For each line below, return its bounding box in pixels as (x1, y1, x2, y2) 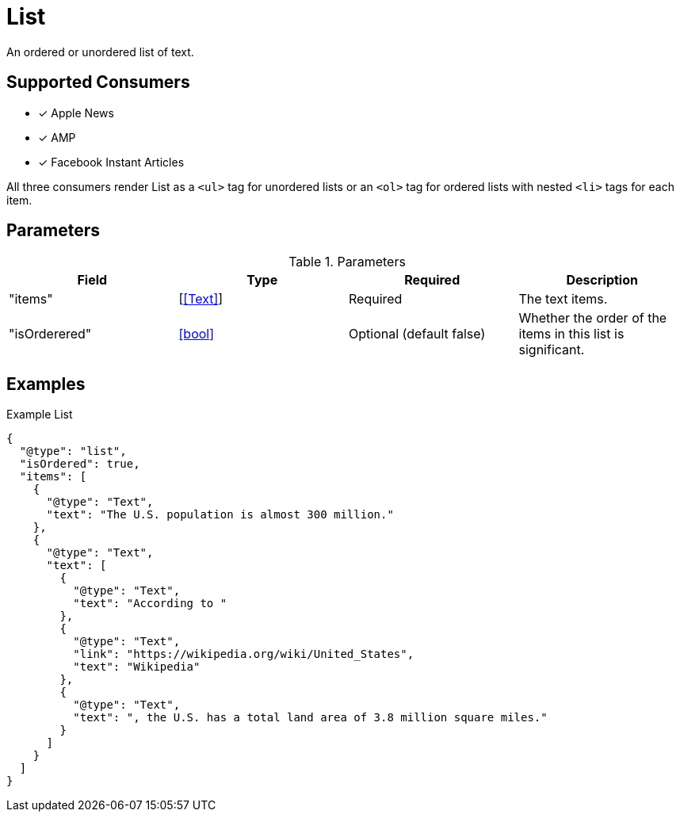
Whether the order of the (518, 310, 667, 327)
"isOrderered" (9, 326, 92, 342)
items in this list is (518, 326, 625, 342)
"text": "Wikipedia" (73, 660, 201, 674)
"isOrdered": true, (19, 457, 140, 471)
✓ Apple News (38, 105, 114, 120)
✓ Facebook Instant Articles (38, 155, 185, 169)
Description (566, 272, 638, 289)
